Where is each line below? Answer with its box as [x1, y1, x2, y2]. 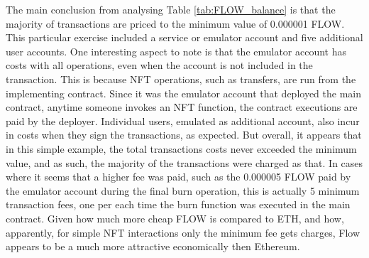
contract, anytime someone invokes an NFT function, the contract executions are [6, 100, 358, 114]
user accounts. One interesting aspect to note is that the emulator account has [6, 43, 347, 58]
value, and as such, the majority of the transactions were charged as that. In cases [6, 155, 363, 170]
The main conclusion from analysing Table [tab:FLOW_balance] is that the [6, 2, 336, 16]
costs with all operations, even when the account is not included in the [6, 58, 313, 72]
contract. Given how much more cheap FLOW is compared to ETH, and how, [6, 210, 344, 225]
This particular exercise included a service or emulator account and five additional [6, 30, 363, 45]
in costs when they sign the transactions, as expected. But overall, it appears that [6, 127, 362, 142]
